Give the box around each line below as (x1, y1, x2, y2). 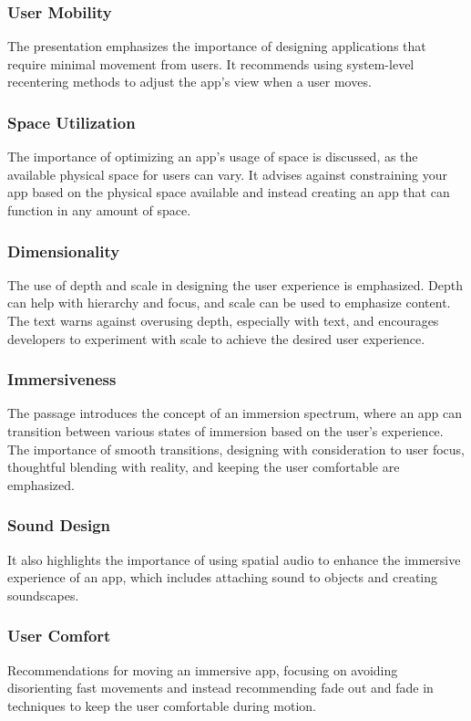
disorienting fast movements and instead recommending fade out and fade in (7, 678, 434, 697)
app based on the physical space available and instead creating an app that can (7, 183, 450, 202)
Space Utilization (7, 110, 136, 133)
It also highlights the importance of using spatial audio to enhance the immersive (7, 549, 461, 569)
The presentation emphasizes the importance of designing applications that (7, 37, 426, 56)
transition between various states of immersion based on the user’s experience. (7, 422, 444, 440)
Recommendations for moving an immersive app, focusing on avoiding (7, 660, 398, 679)
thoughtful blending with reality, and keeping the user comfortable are (7, 457, 400, 476)
